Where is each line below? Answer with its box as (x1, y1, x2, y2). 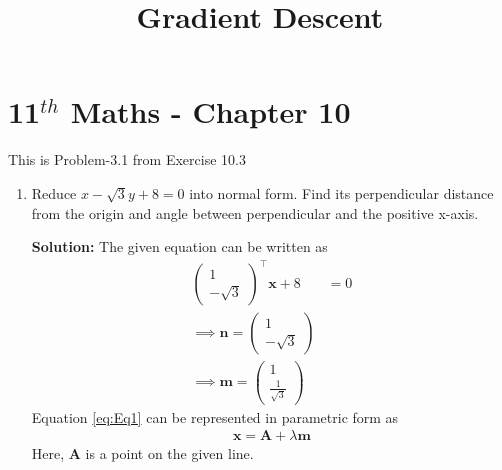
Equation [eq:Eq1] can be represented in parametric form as (31, 406, 399, 427)
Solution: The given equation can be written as (31, 236, 328, 257)
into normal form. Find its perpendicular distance (189, 182, 494, 203)
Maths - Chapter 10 (70, 91, 351, 132)
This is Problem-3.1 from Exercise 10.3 (8, 149, 246, 170)
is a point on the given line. (85, 443, 254, 464)
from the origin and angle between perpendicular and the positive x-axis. (31, 202, 479, 223)
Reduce (31, 182, 77, 203)
